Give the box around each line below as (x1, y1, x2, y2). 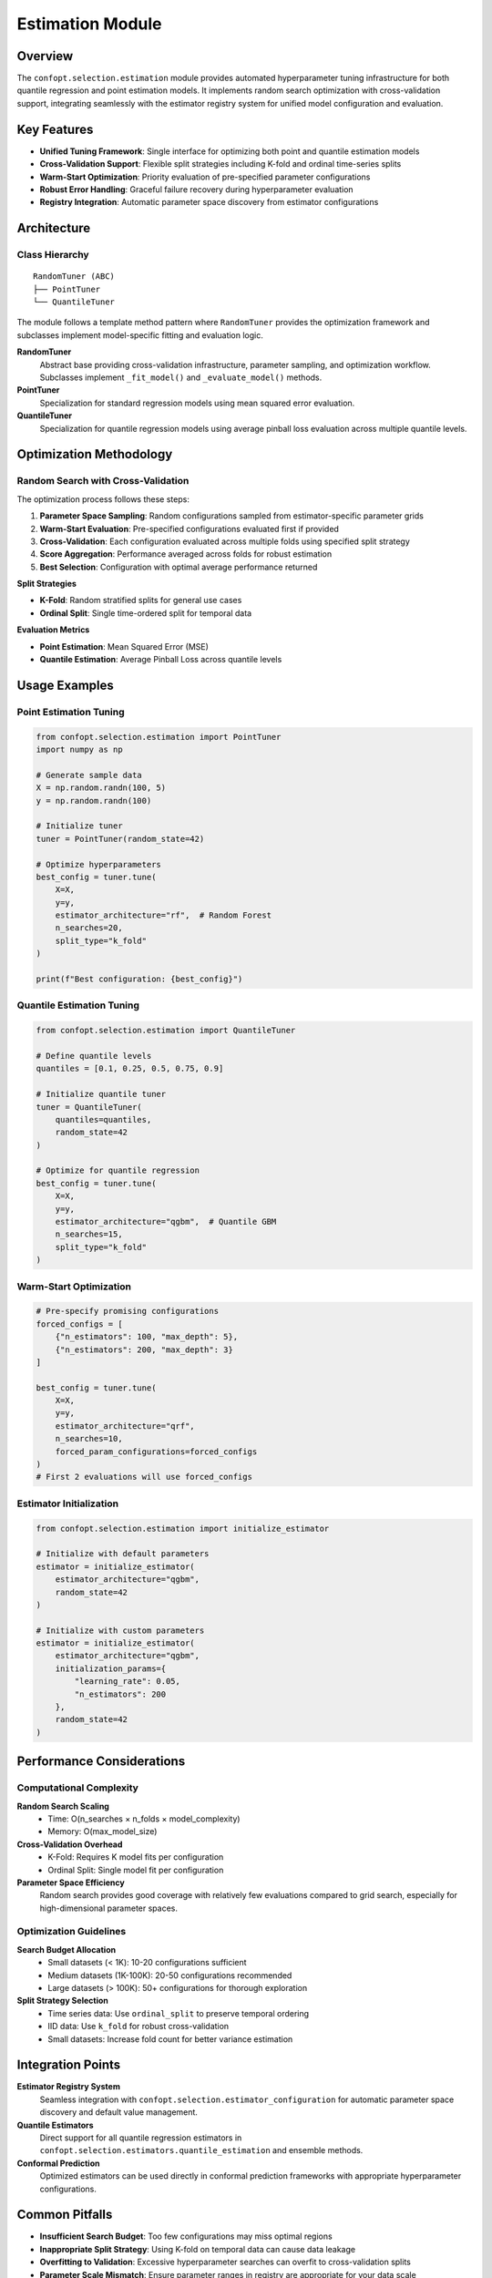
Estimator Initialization (16, 1497, 118, 1510)
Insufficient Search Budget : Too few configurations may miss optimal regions (39, 2231, 333, 2242)
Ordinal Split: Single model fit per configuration (47, 1864, 224, 1875)
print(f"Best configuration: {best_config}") (36, 974, 243, 984)
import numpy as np (36, 744, 123, 754)
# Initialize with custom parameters (36, 1625, 205, 1636)
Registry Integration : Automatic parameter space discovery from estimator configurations (39, 197, 379, 208)
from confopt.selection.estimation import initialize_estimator (36, 1523, 330, 1534)
